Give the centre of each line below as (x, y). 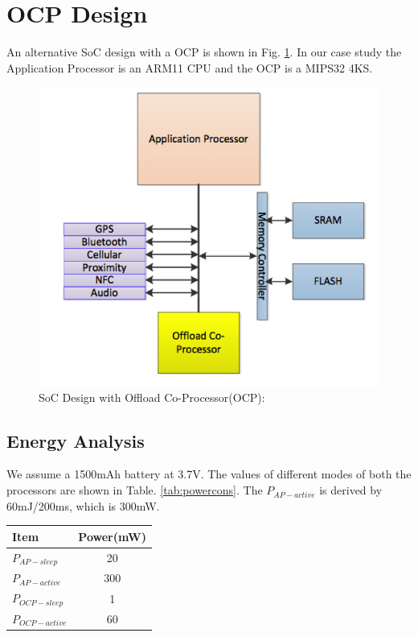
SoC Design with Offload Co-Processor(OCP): (152, 397)
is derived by (351, 490)
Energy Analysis (76, 440)
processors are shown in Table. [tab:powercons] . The (135, 490)
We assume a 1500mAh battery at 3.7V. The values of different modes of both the (209, 474)
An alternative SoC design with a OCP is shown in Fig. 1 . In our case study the (204, 52)
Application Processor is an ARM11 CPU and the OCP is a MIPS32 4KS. (190, 67)
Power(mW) (112, 536)
